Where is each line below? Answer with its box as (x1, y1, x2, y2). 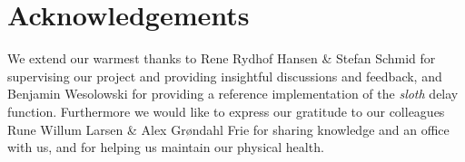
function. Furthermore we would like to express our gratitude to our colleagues (7, 101, 445, 120)
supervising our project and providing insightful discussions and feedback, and (7, 66, 442, 85)
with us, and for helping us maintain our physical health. (7, 138, 324, 157)
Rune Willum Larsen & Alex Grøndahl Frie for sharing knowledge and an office (7, 119, 450, 138)
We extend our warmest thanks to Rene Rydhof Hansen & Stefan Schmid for (7, 49, 436, 68)
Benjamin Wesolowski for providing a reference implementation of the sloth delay (7, 84, 459, 103)
